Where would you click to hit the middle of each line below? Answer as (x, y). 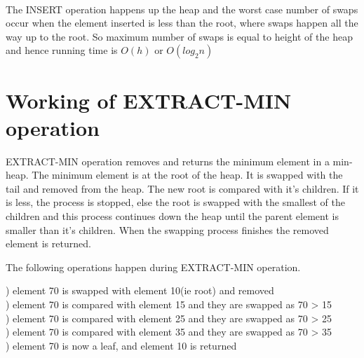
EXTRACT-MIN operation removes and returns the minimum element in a (168, 161)
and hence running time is (62, 50)
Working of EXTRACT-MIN (149, 100)
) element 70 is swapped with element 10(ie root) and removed (140, 290)
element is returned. (48, 243)
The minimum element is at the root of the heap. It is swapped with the (187, 175)
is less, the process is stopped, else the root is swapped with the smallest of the (175, 202)
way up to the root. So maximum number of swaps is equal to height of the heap (179, 36)
